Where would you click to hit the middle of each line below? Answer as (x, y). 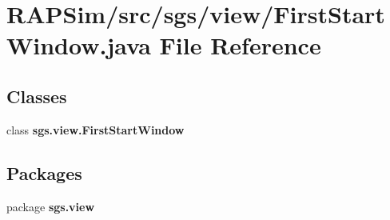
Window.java (79, 45)
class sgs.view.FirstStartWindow (96, 129)
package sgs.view (51, 206)
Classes (37, 96)
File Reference (240, 45)
